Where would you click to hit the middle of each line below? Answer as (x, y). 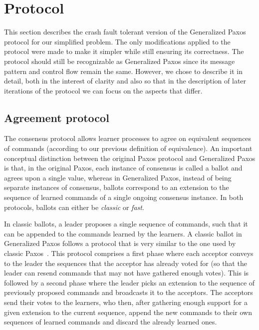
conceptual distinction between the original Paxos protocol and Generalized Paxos (130, 158)
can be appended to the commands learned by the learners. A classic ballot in (123, 233)
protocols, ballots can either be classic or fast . (74, 207)
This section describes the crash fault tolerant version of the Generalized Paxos (125, 32)
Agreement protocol (57, 117)
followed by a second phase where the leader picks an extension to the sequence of (129, 282)
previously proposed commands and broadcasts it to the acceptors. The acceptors (129, 292)
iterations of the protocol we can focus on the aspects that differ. (103, 90)
